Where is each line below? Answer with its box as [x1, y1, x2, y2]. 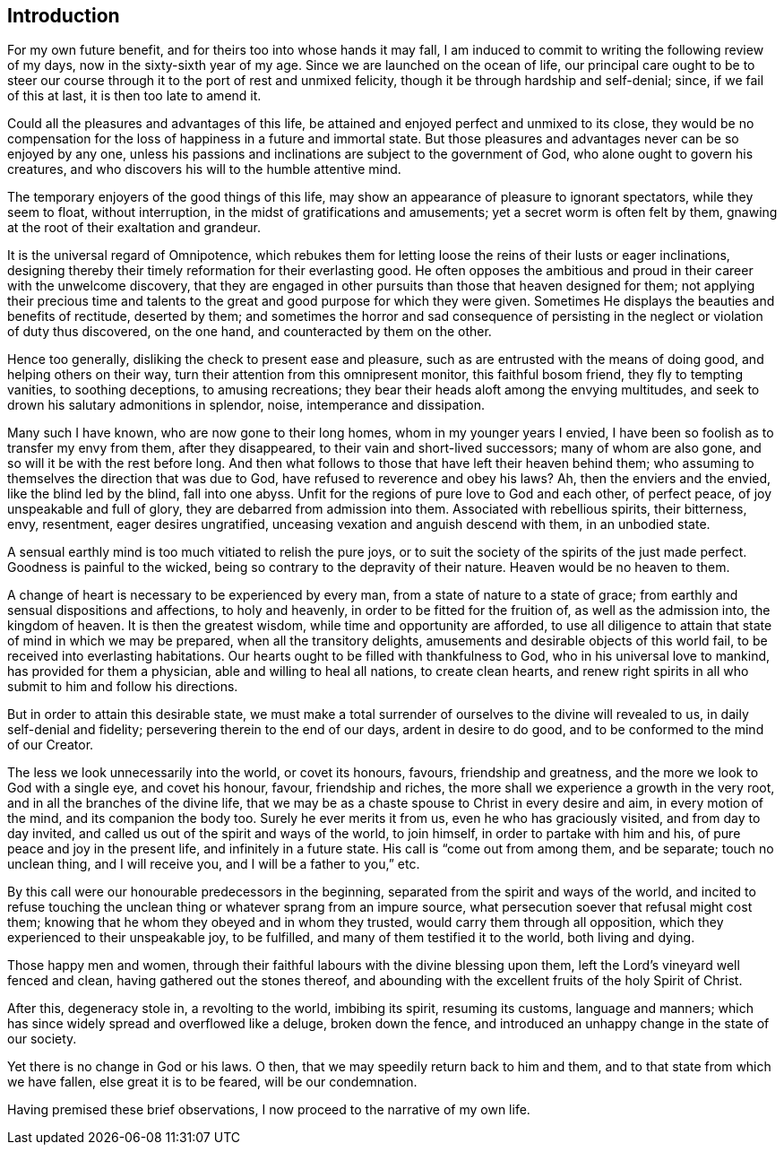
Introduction [7, 4, 120, 27]
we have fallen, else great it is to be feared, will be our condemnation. [7, 1074, 418, 1090]
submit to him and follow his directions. [7, 679, 238, 695]
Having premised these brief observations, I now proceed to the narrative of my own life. [7, 1102, 530, 1118]
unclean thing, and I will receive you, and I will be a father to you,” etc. [7, 856, 420, 872]
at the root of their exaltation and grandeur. [7, 220, 261, 236]
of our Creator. [7, 737, 94, 753]
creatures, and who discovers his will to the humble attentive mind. [7, 161, 401, 178]
